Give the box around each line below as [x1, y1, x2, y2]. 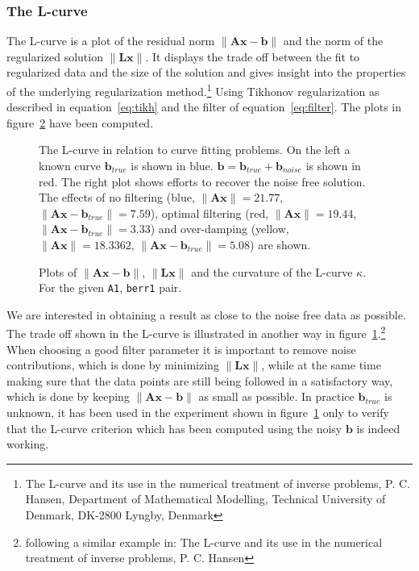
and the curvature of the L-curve [191, 263, 353, 280]
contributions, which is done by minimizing [6, 356, 219, 373]
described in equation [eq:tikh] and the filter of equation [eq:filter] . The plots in [6, 98, 402, 115]
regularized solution [6, 48, 103, 65]
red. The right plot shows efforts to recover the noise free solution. [39, 173, 366, 190]
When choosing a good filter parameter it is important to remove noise [6, 340, 356, 357]
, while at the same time [261, 356, 381, 373]
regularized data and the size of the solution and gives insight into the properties [6, 64, 406, 81]
